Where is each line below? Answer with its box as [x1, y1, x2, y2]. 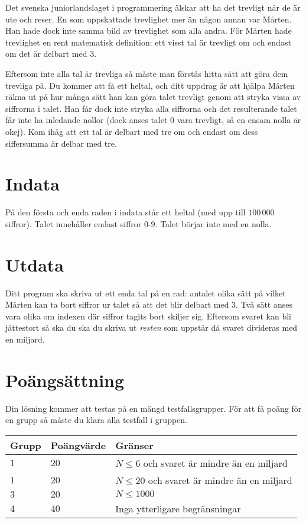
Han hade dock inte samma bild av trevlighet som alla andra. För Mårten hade [5, 24, 292, 37]
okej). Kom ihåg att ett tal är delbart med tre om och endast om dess [5, 125, 258, 137]
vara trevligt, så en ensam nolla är [177, 114, 301, 126]
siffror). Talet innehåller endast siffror [5, 217, 142, 230]
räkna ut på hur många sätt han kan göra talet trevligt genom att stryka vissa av [5, 91, 301, 103]
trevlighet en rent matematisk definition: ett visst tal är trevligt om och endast [5, 35, 291, 48]
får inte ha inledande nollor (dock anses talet [5, 114, 168, 126]
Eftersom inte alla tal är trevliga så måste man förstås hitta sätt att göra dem [5, 67, 288, 79]
